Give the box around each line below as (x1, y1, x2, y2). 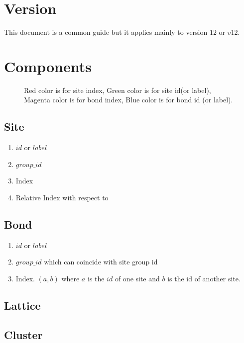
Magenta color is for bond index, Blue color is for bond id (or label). (24, 94, 233, 105)
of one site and (115, 273, 160, 283)
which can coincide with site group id (44, 257, 158, 267)
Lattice (4, 297, 41, 313)
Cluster (4, 327, 43, 342)
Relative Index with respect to (15, 192, 109, 203)
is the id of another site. (167, 273, 241, 283)
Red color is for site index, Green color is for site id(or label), (24, 85, 211, 95)
